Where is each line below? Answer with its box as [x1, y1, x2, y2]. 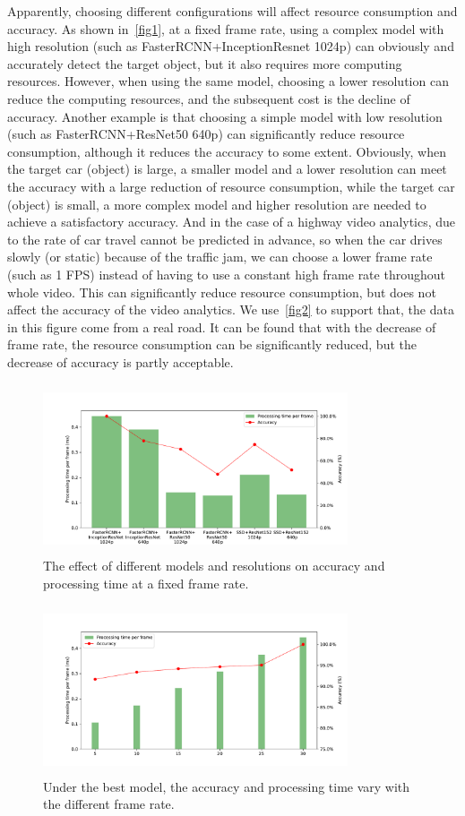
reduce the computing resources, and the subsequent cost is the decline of [7, 89, 410, 107]
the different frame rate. [43, 795, 175, 813]
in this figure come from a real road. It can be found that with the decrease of [7, 317, 436, 336]
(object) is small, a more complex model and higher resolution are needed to [7, 194, 426, 213]
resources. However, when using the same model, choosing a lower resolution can [7, 72, 449, 90]
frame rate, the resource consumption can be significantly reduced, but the [7, 335, 417, 354]
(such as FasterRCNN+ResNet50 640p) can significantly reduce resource [7, 125, 405, 143]
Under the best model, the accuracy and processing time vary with [43, 777, 410, 795]
